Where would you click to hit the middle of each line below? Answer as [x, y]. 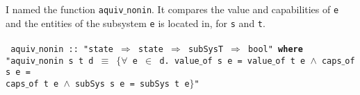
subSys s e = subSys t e [132, 84]
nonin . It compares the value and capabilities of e [233, 9]
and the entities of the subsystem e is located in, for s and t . [136, 23]
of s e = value [237, 61]
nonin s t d [66, 61]
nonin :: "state [76, 49]
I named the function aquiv [65, 9]
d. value [179, 61]
